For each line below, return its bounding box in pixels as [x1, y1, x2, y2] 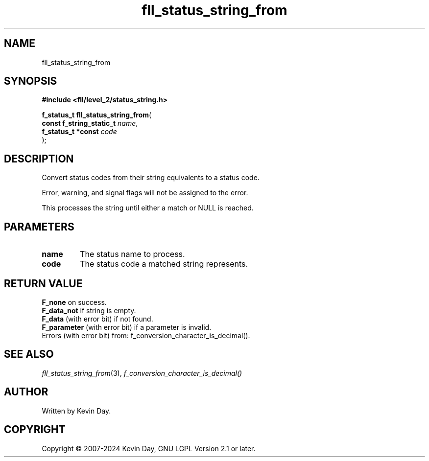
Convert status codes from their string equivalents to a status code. [42, 173, 260, 182]
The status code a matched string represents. [80, 259, 248, 269]
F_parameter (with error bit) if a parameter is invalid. [42, 323, 212, 331]
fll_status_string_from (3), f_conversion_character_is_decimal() [42, 369, 242, 377]
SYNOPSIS [4, 75, 57, 88]
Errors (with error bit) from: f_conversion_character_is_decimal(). [42, 331, 250, 340]
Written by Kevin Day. [42, 406, 111, 415]
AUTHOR [4, 386, 48, 398]
